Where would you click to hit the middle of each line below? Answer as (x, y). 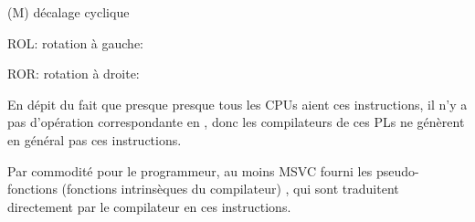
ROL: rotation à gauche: (75, 42)
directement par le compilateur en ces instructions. (149, 206)
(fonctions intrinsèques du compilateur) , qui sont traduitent (230, 189)
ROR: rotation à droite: (74, 74)
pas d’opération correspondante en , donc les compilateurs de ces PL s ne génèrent (236, 122)
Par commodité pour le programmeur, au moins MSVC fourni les (190, 170)
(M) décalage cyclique (69, 12)
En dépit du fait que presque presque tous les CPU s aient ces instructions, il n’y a (237, 104)
